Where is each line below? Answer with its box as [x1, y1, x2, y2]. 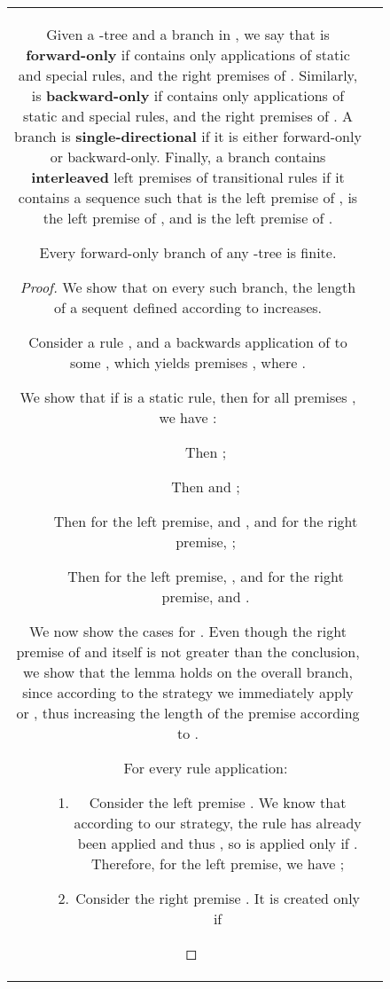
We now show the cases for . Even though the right [29, 621, 347, 641]
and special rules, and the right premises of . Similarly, [18, 65, 358, 85]
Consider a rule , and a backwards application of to [28, 332, 347, 352]
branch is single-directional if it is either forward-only [14, 126, 362, 146]
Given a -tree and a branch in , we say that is [46, 24, 330, 44]
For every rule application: [123, 757, 288, 778]
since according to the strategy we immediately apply [22, 682, 354, 703]
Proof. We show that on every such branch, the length [19, 277, 356, 297]
